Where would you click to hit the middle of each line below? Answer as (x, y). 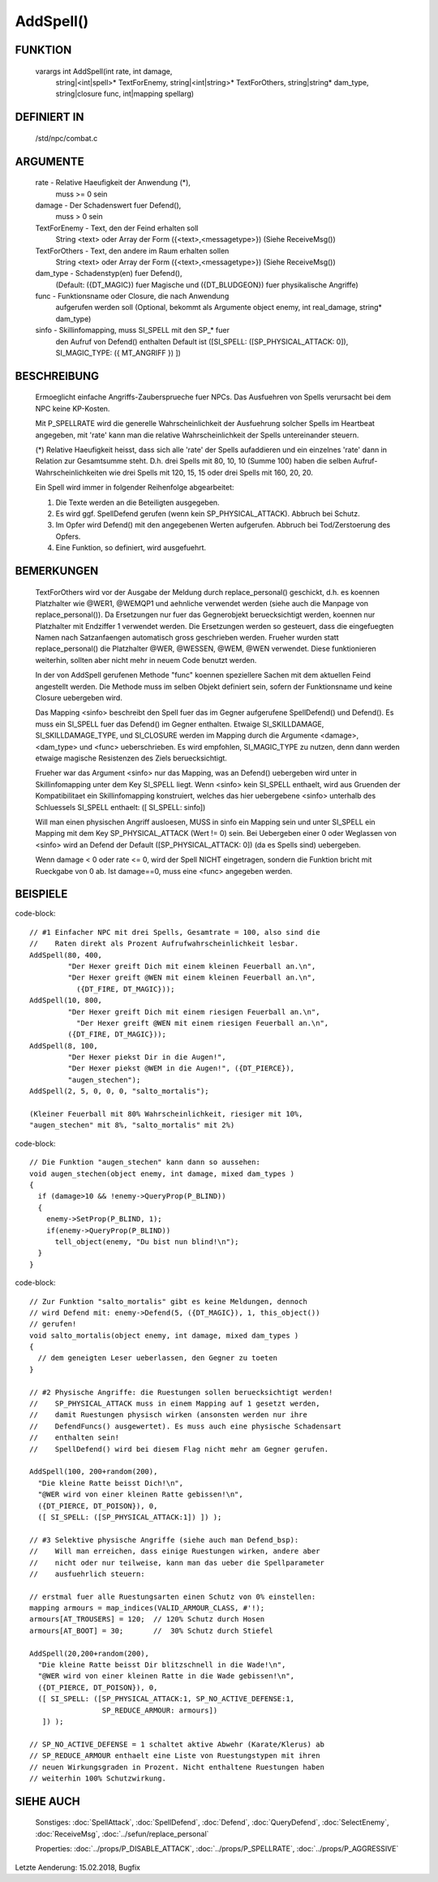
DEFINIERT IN (49, 117)
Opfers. (68, 536)
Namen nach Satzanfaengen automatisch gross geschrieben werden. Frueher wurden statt (187, 638)
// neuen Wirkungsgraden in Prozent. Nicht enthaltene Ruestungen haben (177, 1767)
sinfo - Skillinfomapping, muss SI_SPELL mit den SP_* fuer (133, 330)
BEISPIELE (41, 894)
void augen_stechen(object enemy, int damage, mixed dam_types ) (162, 1174)
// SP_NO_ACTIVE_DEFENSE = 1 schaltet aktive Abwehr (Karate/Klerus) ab (177, 1744)
